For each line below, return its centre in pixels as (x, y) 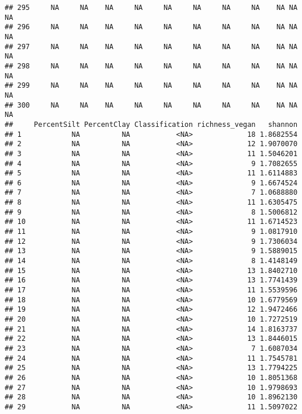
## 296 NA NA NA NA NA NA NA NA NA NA (151, 27)
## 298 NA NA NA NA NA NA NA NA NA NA (151, 66)
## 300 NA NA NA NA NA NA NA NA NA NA (151, 105)
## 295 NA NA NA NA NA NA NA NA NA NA (151, 8)
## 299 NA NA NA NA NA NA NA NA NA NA (151, 86)
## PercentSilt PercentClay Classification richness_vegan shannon (151, 124)
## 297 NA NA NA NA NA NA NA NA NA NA (151, 46)
